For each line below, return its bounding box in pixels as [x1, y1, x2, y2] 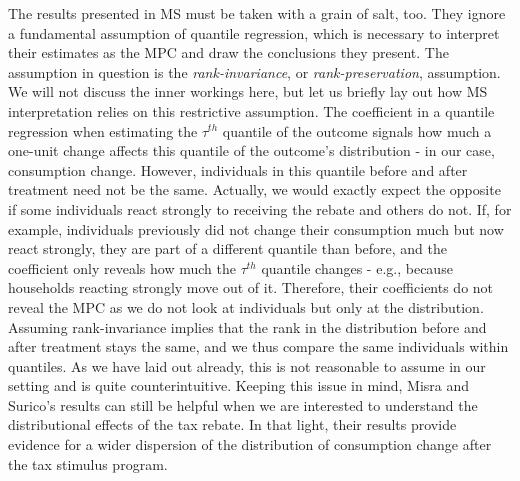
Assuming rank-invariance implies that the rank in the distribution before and [8, 316, 487, 337]
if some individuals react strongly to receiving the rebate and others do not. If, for [8, 198, 512, 219]
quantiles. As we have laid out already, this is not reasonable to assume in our [8, 355, 486, 376]
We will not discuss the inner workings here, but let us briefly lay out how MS [8, 81, 488, 102]
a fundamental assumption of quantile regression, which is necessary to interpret [8, 22, 500, 43]
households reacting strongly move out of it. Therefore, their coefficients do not [8, 277, 494, 298]
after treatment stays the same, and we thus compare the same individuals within [8, 336, 509, 357]
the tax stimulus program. [8, 453, 168, 474]
